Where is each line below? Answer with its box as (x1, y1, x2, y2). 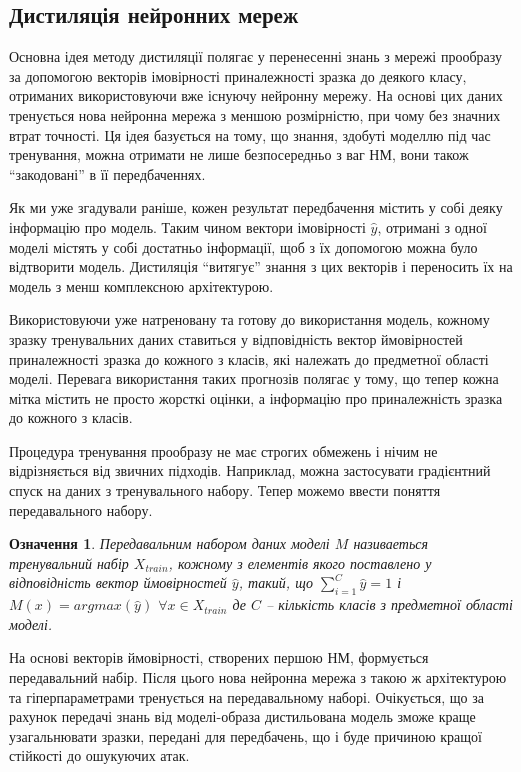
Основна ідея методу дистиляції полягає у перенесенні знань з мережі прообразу (9, 46, 502, 67)
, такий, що (238, 572, 313, 593)
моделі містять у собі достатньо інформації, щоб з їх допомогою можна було (9, 236, 478, 257)
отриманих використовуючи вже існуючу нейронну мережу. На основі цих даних (9, 85, 503, 106)
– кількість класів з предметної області (266, 594, 513, 615)
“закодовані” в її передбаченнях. (9, 163, 206, 184)
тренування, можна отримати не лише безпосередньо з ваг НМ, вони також (9, 144, 469, 165)
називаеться (353, 533, 429, 554)
